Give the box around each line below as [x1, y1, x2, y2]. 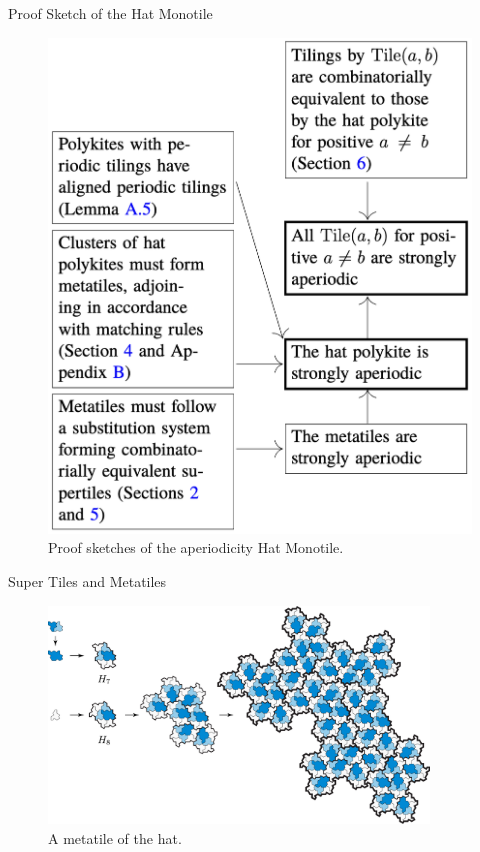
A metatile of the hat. [48, 827, 182, 848]
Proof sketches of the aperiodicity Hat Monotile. [48, 537, 344, 558]
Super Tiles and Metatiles [8, 570, 167, 591]
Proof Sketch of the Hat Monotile [8, 3, 213, 23]
